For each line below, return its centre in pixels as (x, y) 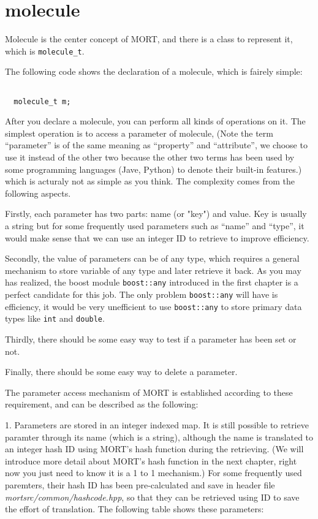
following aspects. (38, 193)
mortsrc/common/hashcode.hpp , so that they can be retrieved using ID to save (152, 497)
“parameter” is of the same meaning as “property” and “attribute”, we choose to (156, 145)
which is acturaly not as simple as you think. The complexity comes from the (150, 181)
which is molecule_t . (45, 51)
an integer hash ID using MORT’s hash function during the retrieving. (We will (154, 449)
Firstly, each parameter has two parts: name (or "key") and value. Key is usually (156, 214)
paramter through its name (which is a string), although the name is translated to (159, 437)
